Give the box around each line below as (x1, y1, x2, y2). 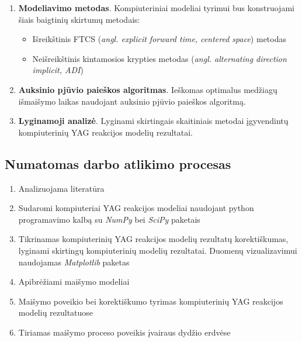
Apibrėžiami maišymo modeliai (18, 275, 130, 288)
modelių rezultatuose (18, 306, 93, 319)
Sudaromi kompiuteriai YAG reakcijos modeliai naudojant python (18, 202, 254, 214)
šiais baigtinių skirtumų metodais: (18, 13, 140, 25)
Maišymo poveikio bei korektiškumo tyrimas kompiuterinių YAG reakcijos (18, 295, 283, 307)
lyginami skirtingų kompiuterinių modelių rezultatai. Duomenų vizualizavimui (18, 244, 297, 256)
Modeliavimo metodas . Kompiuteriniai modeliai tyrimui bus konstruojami (18, 2, 294, 13)
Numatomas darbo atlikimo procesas (5, 154, 231, 172)
